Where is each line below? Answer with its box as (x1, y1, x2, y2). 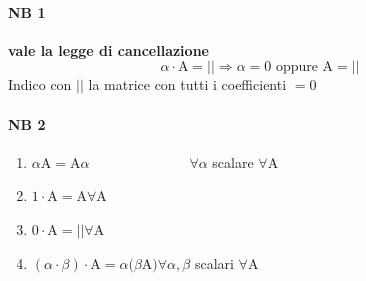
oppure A (275, 60, 334, 75)
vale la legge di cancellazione (8, 39, 209, 60)
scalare (212, 151, 254, 172)
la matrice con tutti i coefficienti (88, 74, 287, 95)
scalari (194, 252, 234, 273)
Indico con (8, 74, 72, 95)
